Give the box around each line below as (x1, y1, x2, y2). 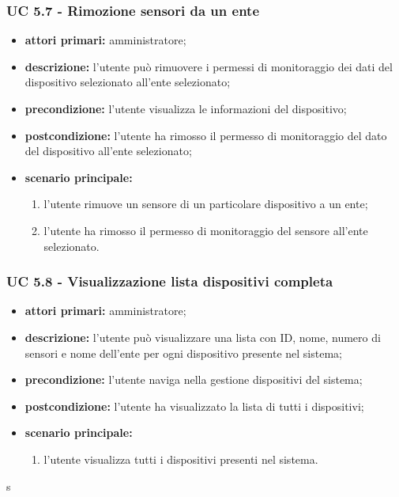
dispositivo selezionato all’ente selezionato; (24, 74, 231, 90)
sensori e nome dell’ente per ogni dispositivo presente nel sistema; (24, 344, 342, 361)
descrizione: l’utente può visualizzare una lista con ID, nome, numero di (24, 328, 381, 345)
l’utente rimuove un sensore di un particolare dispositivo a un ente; (43, 195, 368, 212)
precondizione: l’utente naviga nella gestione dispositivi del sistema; (24, 371, 363, 388)
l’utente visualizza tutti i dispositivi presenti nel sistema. (43, 450, 318, 467)
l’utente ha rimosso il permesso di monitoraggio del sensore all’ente (43, 222, 368, 238)
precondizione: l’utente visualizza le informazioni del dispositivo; (24, 101, 347, 116)
